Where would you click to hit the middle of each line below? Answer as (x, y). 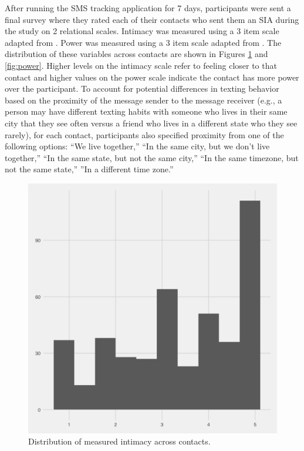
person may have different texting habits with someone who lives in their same (146, 111)
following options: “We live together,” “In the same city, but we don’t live (137, 146)
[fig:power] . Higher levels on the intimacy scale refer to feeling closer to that (141, 65)
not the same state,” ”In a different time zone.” (89, 169)
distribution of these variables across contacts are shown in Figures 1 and (136, 54)
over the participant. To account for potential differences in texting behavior (142, 88)
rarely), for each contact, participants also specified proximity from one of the (144, 134)
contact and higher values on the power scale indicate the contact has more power (152, 77)
